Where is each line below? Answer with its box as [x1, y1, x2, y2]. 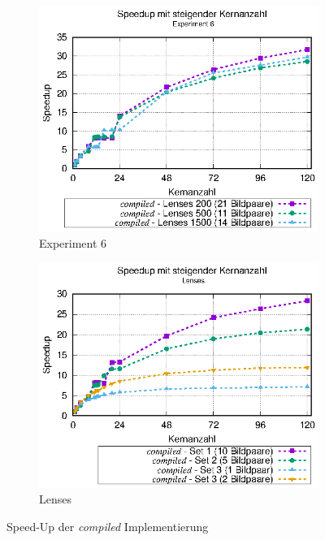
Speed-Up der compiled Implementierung [6, 518, 209, 535]
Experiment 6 [39, 234, 107, 251]
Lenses [39, 490, 71, 508]
